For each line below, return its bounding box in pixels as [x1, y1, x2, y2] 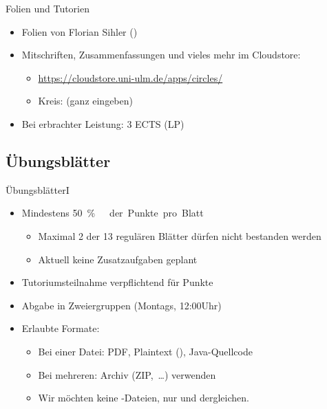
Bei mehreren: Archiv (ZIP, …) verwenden [38, 367, 216, 382]
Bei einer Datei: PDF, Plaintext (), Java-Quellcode [38, 344, 253, 358]
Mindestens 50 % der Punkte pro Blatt [21, 206, 204, 220]
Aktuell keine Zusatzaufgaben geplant [38, 252, 198, 266]
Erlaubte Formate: [21, 321, 100, 335]
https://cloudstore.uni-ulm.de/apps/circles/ [38, 70, 223, 85]
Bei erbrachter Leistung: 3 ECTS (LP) [21, 116, 184, 131]
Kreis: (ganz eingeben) [38, 93, 133, 108]
